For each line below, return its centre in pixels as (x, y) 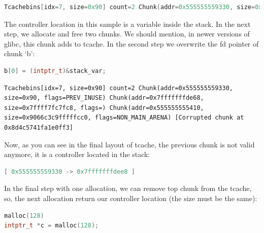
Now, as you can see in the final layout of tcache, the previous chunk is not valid (129, 144)
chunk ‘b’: (20, 53)
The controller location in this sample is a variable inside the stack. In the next (127, 24)
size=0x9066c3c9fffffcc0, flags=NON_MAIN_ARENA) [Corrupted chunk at (124, 118)
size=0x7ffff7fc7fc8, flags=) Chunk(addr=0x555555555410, (104, 108)
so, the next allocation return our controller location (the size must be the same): (131, 198)
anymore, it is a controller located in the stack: (77, 154)
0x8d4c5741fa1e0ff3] (39, 127)
